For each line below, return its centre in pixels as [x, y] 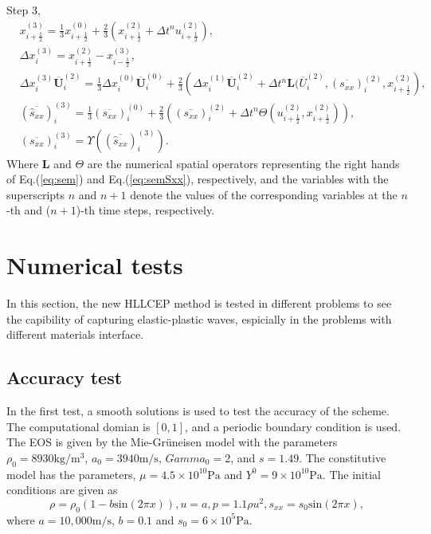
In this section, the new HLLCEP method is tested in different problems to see [199, 303]
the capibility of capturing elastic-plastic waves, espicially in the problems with [199, 318]
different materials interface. [75, 334]
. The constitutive [343, 457]
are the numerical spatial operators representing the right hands [243, 163]
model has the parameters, [71, 474]
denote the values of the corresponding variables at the [264, 194]
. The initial [351, 474]
